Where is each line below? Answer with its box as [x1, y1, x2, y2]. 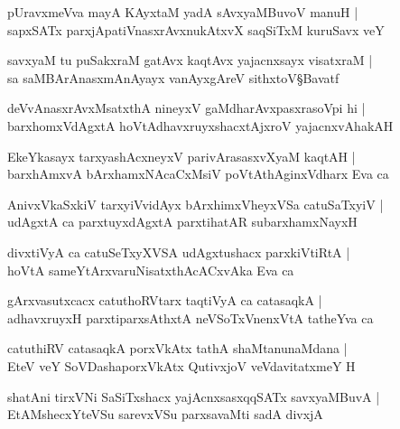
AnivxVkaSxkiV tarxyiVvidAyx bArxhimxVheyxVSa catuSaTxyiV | [7, 194, 384, 213]
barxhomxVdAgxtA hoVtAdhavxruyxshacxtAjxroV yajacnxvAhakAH [7, 116, 394, 135]
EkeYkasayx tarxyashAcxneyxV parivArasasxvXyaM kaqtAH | [7, 146, 356, 165]
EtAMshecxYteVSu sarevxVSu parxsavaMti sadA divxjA [7, 405, 323, 424]
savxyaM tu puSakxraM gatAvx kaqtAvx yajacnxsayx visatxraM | [7, 51, 373, 70]
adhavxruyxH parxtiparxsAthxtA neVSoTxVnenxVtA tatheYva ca [7, 308, 374, 327]
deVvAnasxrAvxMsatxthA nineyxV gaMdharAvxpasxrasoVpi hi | [7, 98, 366, 117]
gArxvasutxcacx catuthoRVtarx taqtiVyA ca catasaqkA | [7, 291, 322, 310]
